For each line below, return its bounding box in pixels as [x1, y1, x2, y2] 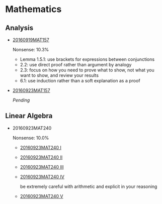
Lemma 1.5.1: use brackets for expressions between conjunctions [20, 56, 155, 62]
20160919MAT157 [12, 37, 49, 43]
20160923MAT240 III [20, 164, 64, 170]
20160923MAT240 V [20, 193, 63, 199]
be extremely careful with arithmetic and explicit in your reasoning [20, 183, 157, 189]
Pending [12, 97, 30, 103]
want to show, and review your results [20, 72, 99, 78]
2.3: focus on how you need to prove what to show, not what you [20, 67, 154, 73]
